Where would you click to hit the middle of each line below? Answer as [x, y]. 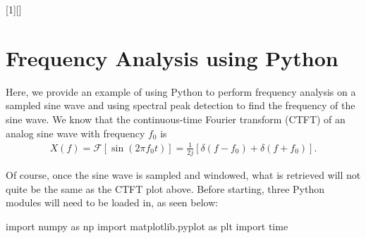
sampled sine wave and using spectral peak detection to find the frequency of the [181, 105]
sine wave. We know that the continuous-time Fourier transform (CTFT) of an [176, 119]
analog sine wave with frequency [75, 133]
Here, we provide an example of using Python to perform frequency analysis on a [181, 91]
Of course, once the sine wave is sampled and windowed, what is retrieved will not [183, 174]
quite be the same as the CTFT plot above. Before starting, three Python [165, 188]
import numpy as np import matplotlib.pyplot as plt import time [147, 226]
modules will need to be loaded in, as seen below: [112, 202]
